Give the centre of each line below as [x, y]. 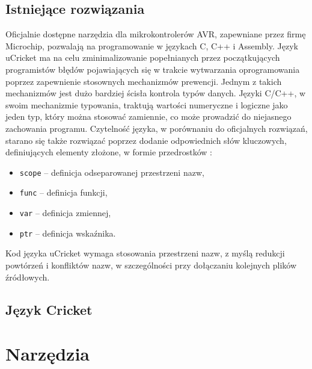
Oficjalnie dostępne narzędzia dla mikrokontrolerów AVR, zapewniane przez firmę [156, 34]
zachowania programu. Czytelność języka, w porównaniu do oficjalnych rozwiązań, [157, 128]
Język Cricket [49, 309]
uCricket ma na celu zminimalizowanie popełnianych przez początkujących [143, 57]
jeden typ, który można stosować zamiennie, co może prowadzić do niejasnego [148, 116]
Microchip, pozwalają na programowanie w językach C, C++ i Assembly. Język [152, 45]
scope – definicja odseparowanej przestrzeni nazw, [112, 172]
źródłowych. [28, 277]
